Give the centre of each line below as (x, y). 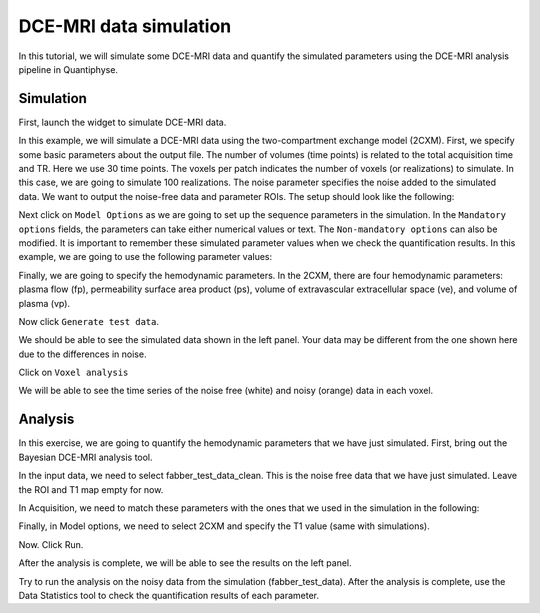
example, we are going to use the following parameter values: (145, 257)
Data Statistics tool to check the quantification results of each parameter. (169, 595)
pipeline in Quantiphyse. (68, 69)
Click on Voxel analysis (73, 372)
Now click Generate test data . (89, 321)
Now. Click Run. (51, 544)
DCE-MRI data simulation (125, 26)
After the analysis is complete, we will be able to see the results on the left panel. (185, 563)
